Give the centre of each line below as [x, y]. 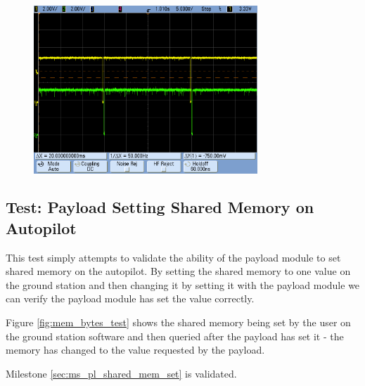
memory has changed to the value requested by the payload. [135, 350]
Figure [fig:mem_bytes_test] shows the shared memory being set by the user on [178, 322]
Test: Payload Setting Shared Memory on [160, 207]
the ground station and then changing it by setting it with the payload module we [183, 284]
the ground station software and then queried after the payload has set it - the [175, 336]
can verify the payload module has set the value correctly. [130, 298]
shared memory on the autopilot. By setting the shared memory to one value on [178, 271]
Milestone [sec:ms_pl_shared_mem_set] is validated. [121, 373]
